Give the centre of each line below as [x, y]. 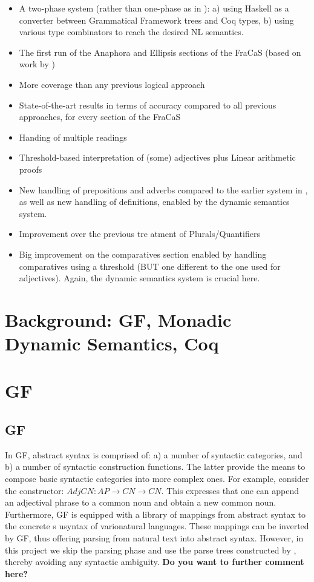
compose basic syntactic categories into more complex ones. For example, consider [157, 479]
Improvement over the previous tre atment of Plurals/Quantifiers [139, 234]
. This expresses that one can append [230, 490]
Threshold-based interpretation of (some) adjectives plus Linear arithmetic [157, 157]
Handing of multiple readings [73, 137]
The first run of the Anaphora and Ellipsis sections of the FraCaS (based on [160, 52]
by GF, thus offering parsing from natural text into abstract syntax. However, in [154, 537]
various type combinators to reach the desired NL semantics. [131, 32]
